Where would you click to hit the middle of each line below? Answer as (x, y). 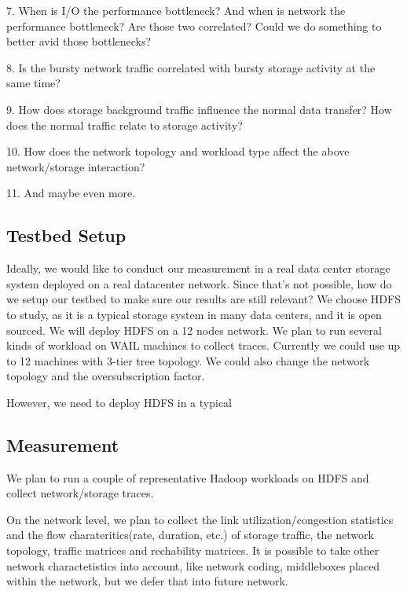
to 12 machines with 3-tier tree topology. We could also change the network (188, 360)
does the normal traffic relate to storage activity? (125, 125)
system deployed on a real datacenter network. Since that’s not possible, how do (199, 283)
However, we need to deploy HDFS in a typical (119, 402)
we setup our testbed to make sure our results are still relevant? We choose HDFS (203, 299)
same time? (33, 83)
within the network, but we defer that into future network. (147, 581)
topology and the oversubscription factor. (106, 376)
